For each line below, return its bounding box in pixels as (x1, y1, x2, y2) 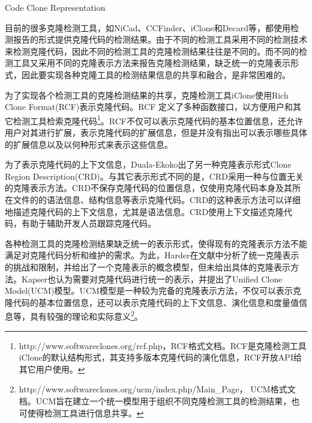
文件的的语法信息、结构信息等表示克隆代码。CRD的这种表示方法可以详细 (13, 193, 301, 205)
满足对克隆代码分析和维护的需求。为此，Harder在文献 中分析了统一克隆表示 (5, 249, 299, 261)
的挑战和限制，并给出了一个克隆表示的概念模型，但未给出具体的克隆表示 (5, 260, 290, 273)
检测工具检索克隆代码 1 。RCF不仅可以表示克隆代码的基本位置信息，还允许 (13, 112, 304, 127)
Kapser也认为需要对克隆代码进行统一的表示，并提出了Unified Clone (21, 272, 283, 285)
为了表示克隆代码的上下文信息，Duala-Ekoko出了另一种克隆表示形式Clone (5, 158, 292, 171)
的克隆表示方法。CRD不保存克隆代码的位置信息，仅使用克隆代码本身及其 (5, 181, 293, 194)
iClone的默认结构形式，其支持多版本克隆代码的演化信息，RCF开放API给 (19, 351, 302, 364)
